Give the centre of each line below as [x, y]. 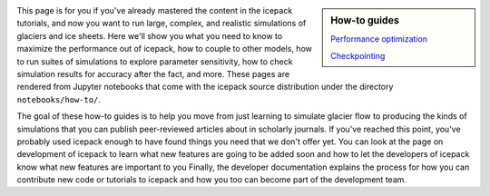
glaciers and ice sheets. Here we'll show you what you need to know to [150, 35]
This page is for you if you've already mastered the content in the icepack [155, 10]
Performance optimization [379, 39]
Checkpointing [358, 55]
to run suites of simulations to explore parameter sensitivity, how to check [155, 61]
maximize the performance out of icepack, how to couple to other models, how [164, 49]
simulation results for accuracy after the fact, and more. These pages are [153, 73]
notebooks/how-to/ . [59, 99]
